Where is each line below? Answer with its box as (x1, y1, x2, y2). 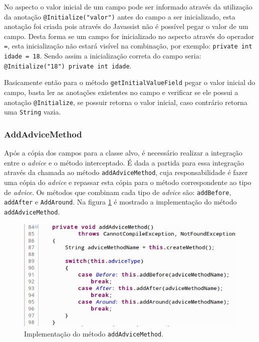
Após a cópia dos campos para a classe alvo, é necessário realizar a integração (4, 147, 242, 158)
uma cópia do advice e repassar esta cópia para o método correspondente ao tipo (4, 177, 251, 187)
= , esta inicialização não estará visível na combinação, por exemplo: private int (4, 40, 252, 51)
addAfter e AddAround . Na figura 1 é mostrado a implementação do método (4, 196, 237, 207)
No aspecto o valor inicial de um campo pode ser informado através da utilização (4, 1, 252, 11)
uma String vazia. (4, 106, 61, 117)
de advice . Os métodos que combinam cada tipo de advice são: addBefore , (4, 186, 231, 197)
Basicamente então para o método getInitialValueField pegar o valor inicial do (4, 77, 255, 87)
